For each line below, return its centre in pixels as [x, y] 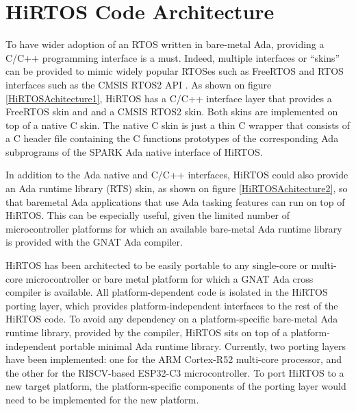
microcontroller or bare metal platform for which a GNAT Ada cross [169, 278]
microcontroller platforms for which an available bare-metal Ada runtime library [174, 228]
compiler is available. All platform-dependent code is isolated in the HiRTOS [167, 292]
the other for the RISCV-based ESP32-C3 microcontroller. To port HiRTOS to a [175, 372]
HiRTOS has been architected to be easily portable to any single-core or [157, 265]
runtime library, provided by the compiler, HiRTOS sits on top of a [147, 332]
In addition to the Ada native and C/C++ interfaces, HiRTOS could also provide [177, 175]
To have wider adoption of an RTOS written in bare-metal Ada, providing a [165, 44]
